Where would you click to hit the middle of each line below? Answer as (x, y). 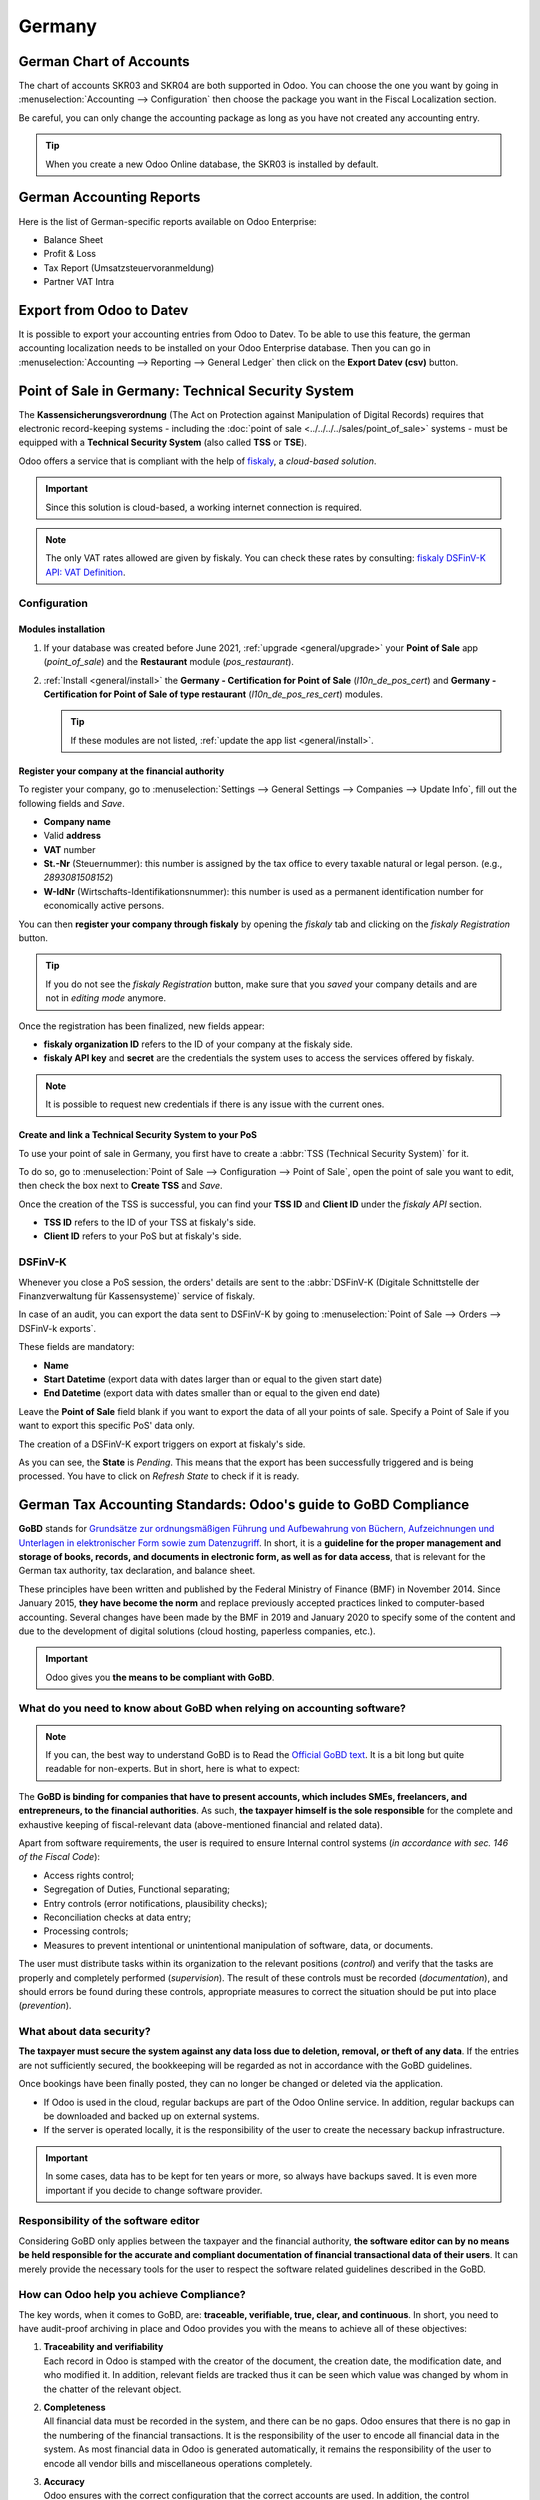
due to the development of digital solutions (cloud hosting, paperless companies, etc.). (197, 1631)
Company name (77, 821)
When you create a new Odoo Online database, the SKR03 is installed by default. (212, 164)
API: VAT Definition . (85, 572)
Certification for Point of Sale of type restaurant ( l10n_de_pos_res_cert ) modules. (213, 694)
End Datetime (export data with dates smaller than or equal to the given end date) (212, 1393)
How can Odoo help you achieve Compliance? (132, 2295)
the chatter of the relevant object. (112, 2389)
